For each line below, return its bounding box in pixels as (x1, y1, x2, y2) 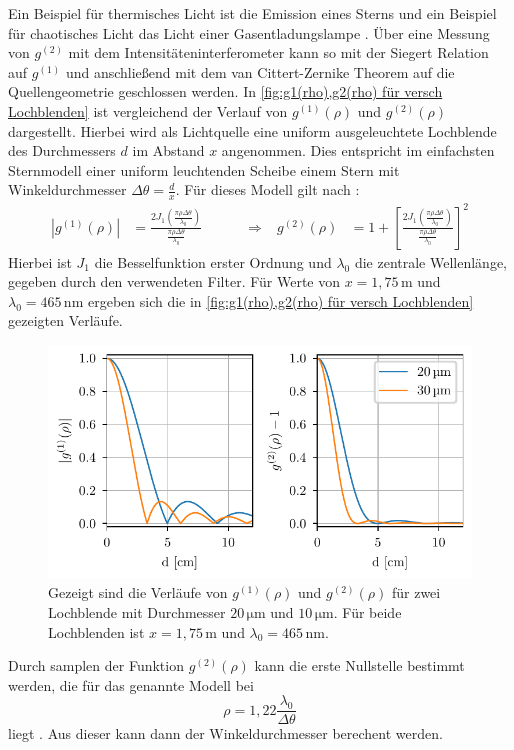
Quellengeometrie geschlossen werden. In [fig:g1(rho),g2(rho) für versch (8, 81, 443, 102)
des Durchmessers (8, 140, 116, 161)
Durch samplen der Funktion (8, 655, 184, 676)
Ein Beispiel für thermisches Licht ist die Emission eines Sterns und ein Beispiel (8, 3, 497, 23)
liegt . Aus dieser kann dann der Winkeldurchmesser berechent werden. (8, 723, 443, 744)
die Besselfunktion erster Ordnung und (94, 251, 332, 272)
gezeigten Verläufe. (8, 310, 123, 331)
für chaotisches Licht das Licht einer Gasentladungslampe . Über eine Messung (8, 22, 490, 43)
